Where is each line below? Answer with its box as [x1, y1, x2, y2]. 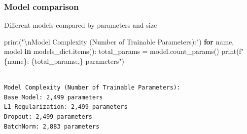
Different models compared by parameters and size [4, 20, 157, 30]
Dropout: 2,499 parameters [4, 113, 92, 120]
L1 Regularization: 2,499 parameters [4, 103, 128, 111]
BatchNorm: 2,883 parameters [4, 123, 100, 130]
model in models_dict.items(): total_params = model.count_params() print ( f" [4, 46, 244, 56]
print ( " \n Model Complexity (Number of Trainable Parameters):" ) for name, [4, 36, 234, 46]
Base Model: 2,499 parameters [4, 93, 103, 101]
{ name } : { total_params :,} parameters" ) [4, 56, 124, 66]
